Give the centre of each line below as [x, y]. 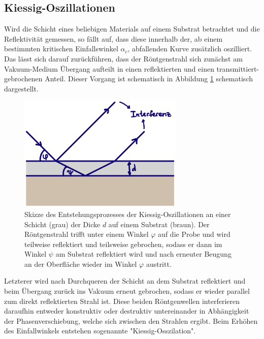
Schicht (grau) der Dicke [62, 224]
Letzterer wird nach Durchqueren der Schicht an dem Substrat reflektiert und [125, 281]
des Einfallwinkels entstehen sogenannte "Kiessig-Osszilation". [100, 331]
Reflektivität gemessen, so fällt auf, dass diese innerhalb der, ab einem [113, 38]
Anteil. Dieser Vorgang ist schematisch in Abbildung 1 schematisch [149, 79]
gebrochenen [23, 79]
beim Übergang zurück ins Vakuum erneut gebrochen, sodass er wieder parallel [127, 291]
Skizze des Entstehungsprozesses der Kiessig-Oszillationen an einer [128, 214]
